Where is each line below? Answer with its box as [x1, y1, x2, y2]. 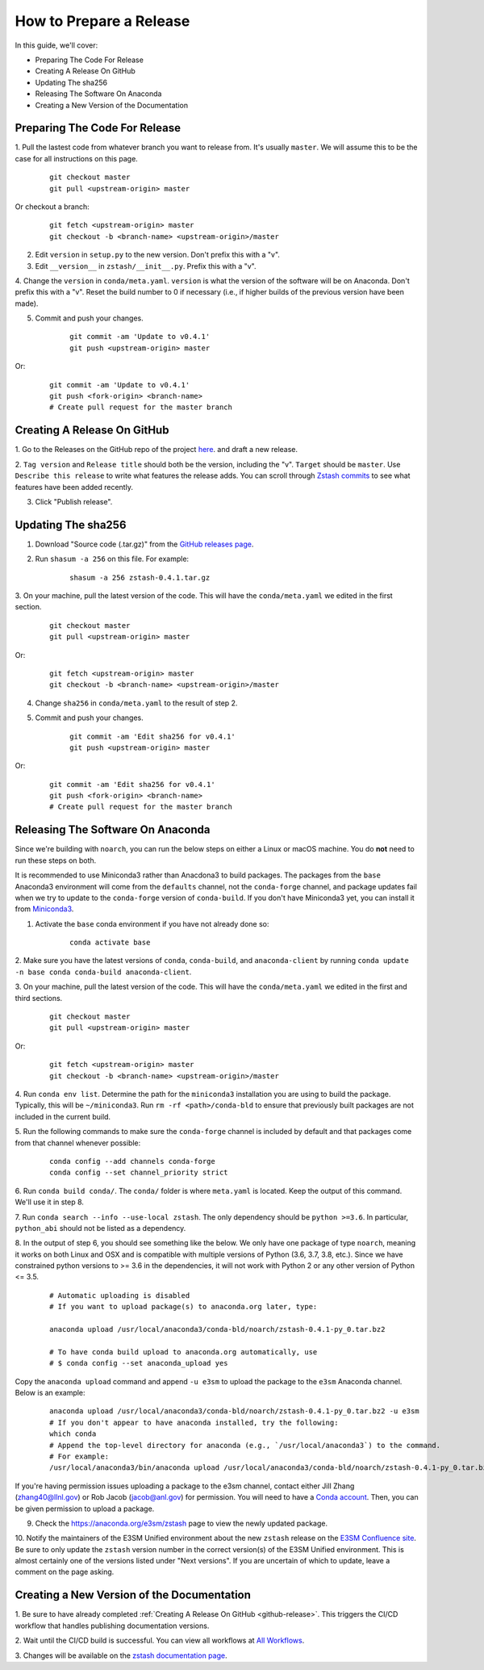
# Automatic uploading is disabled [49, 1291, 190, 1300]
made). [15, 299, 39, 308]
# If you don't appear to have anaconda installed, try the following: [49, 1417, 339, 1427]
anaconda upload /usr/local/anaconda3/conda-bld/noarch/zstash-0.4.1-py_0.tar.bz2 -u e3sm [49, 1407, 419, 1416]
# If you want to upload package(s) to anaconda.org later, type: [49, 1302, 318, 1312]
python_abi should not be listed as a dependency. [15, 1223, 186, 1233]
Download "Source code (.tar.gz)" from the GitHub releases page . [35, 539, 254, 549]
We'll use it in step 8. [15, 1197, 85, 1207]
